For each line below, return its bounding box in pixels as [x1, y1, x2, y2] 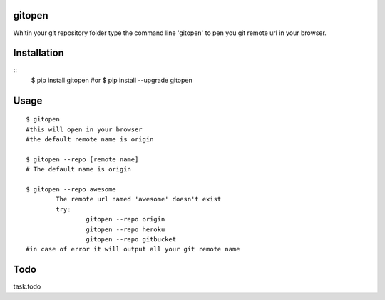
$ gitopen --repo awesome [26, 185, 117, 193]
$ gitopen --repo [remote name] [26, 155, 139, 164]
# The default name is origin [26, 165, 132, 174]
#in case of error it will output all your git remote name [26, 245, 240, 254]
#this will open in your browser [26, 125, 143, 134]
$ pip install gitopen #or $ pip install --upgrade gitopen [31, 76, 192, 84]
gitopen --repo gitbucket [86, 235, 177, 243]
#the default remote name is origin [26, 136, 154, 143]
